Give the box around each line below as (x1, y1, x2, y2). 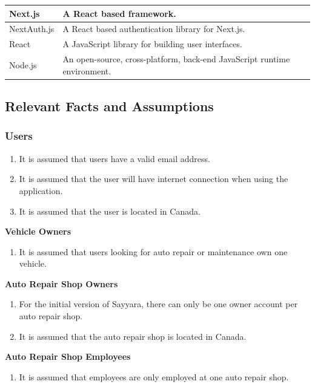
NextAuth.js (9, 22, 55, 35)
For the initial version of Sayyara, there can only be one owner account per (19, 298, 298, 310)
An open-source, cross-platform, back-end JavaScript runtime (62, 53, 290, 65)
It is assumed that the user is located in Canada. (19, 204, 201, 217)
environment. (62, 64, 111, 77)
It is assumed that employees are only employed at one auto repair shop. (19, 370, 289, 383)
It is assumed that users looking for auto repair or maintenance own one (19, 245, 288, 258)
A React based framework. (62, 7, 176, 19)
